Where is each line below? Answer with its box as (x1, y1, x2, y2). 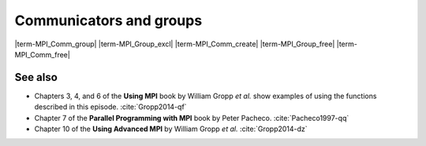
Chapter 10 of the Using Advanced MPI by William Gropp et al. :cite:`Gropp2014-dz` (34, 124, 308, 133)
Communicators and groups (14, 12, 203, 29)
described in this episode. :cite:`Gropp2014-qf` (34, 102, 187, 111)
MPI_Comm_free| (14, 49, 70, 59)
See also (14, 71, 58, 84)
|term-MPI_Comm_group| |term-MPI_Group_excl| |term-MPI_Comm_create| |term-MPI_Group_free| (14, 39, 335, 49)
